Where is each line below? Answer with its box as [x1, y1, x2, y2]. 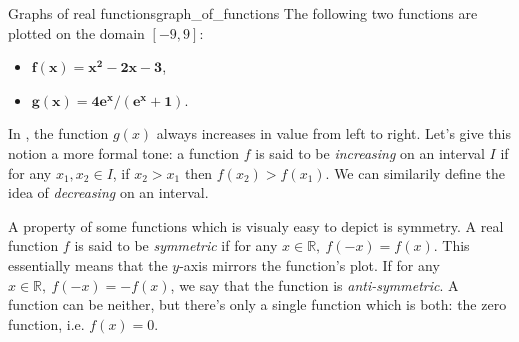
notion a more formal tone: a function [8, 142, 240, 163]
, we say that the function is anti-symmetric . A [170, 274, 459, 295]
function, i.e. [8, 313, 85, 334]
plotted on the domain [8, 22, 145, 43]
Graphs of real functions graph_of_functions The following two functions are [8, 3, 478, 23]
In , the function [8, 123, 109, 144]
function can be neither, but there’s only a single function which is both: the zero [8, 294, 507, 315]
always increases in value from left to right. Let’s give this [156, 123, 512, 144]
